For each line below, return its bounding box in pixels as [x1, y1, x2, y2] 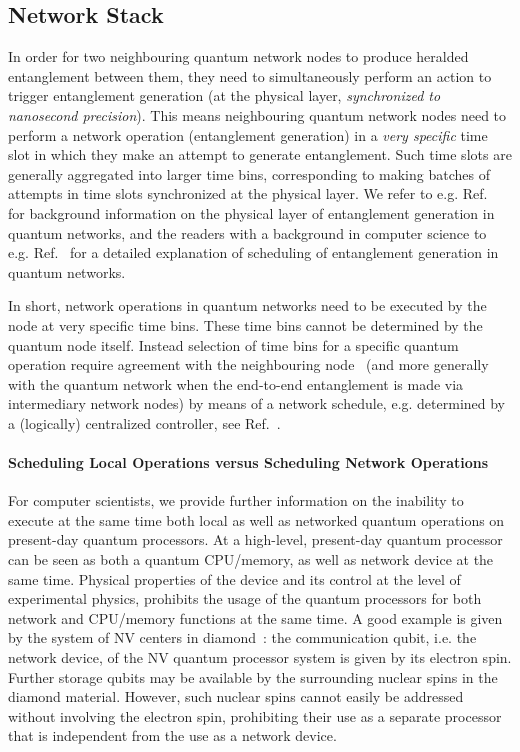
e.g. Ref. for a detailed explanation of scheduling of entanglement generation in [8, 242, 499, 263]
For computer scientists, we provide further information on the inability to [8, 490, 464, 511]
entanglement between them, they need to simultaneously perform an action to [8, 65, 492, 86]
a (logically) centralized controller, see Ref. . [8, 412, 281, 433]
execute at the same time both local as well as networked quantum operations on [8, 509, 505, 530]
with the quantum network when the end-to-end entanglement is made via [8, 373, 464, 394]
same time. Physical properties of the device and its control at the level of [8, 568, 461, 589]
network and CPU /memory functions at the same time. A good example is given [8, 607, 503, 628]
